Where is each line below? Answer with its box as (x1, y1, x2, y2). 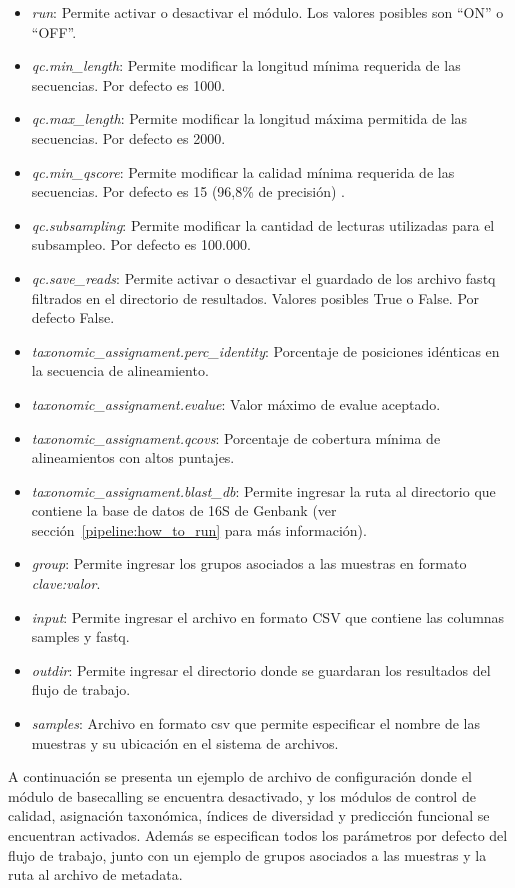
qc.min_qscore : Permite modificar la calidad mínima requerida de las (31, 161, 455, 182)
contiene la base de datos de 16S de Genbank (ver (31, 500, 337, 521)
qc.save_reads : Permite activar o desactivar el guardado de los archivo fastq (31, 267, 496, 288)
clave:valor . (31, 573, 101, 594)
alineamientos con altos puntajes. (31, 447, 235, 468)
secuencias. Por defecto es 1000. (31, 74, 226, 95)
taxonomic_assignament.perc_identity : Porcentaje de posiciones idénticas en (31, 340, 500, 361)
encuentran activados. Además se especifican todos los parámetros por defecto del (8, 825, 508, 845)
